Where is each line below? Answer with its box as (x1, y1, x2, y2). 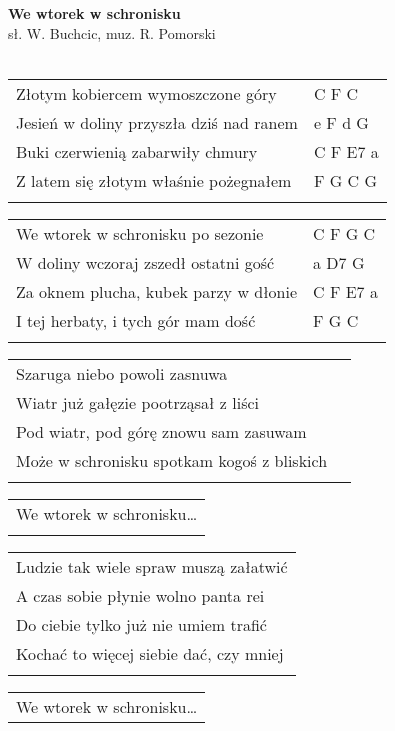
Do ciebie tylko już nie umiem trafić (16, 612, 267, 636)
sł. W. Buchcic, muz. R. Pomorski (8, 22, 216, 43)
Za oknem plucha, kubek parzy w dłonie (16, 279, 297, 303)
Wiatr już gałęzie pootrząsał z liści (16, 390, 259, 414)
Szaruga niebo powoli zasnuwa (16, 361, 228, 385)
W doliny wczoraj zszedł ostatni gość (16, 250, 275, 274)
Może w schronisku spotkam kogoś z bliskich (16, 448, 328, 472)
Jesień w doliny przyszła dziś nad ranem (16, 110, 298, 134)
